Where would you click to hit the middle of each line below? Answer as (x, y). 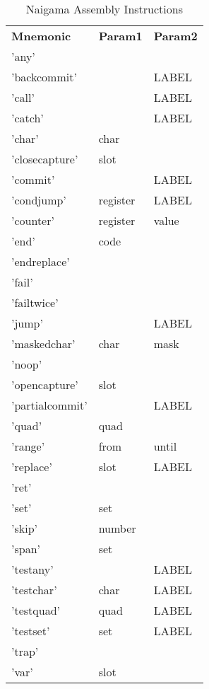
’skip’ (24, 528)
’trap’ (25, 651)
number (117, 528)
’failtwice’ (35, 302)
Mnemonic (41, 36)
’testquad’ (36, 610)
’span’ (26, 549)
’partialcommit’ (49, 405)
